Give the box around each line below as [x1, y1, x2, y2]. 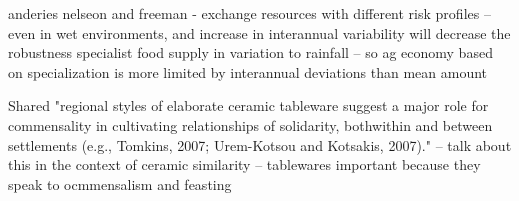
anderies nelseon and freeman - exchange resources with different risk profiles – [8, 3, 491, 23]
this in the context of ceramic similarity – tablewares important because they [8, 154, 481, 175]
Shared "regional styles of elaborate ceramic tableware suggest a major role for [8, 95, 489, 116]
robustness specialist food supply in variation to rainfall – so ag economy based [8, 42, 493, 63]
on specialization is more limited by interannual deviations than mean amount [8, 61, 488, 82]
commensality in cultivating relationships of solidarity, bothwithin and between [8, 114, 493, 135]
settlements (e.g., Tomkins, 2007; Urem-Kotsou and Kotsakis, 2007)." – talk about [8, 134, 512, 155]
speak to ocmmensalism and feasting [8, 173, 232, 194]
